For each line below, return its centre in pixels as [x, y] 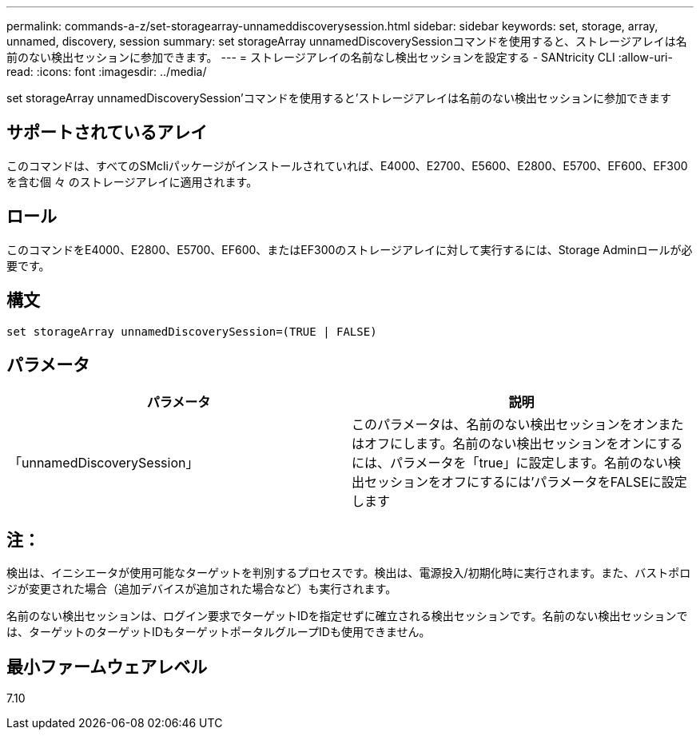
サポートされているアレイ [107, 133]
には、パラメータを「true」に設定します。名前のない [510, 463]
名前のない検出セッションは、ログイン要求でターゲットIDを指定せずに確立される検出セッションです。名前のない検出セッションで [347, 616]
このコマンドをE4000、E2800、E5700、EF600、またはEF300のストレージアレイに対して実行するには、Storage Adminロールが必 [350, 249]
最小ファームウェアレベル [107, 666]
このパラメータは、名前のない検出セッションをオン [505, 425]
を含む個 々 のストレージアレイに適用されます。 [132, 181]
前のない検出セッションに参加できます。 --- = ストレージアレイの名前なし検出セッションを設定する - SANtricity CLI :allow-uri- [340, 57]
